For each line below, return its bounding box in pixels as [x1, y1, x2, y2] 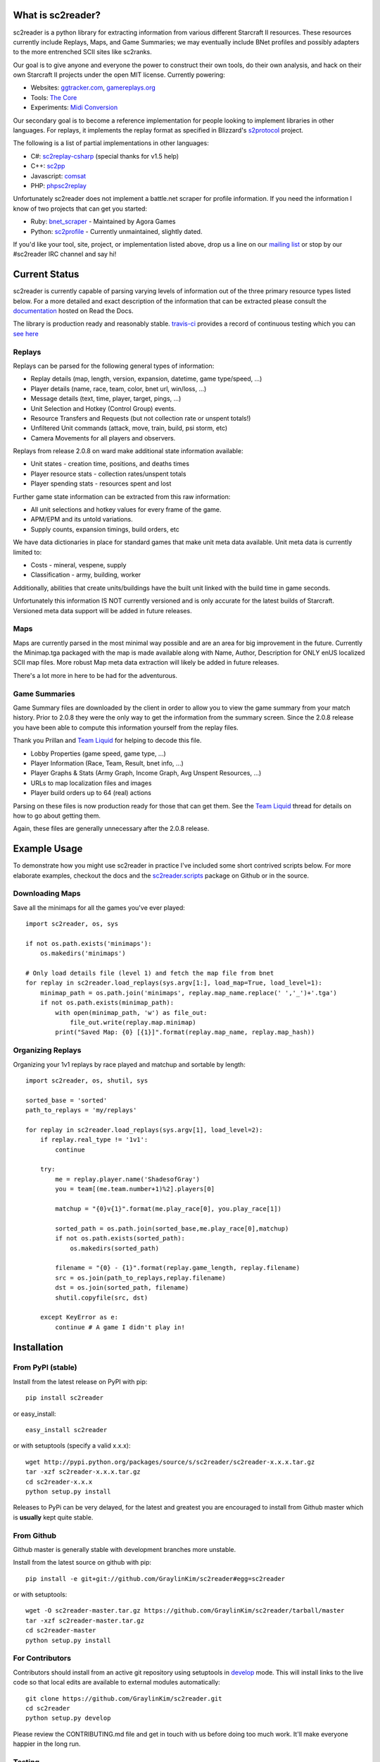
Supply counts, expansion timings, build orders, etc [30, 525, 179, 534]
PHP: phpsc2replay [30, 181, 87, 190]
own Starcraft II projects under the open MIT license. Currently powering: [13, 70, 225, 79]
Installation [13, 1341, 63, 1353]
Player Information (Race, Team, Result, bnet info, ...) [30, 758, 184, 768]
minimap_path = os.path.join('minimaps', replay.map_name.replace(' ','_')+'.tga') [39, 989, 338, 997]
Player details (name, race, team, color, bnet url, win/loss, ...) [30, 384, 207, 393]
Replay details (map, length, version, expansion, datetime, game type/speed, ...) [30, 374, 262, 383]
